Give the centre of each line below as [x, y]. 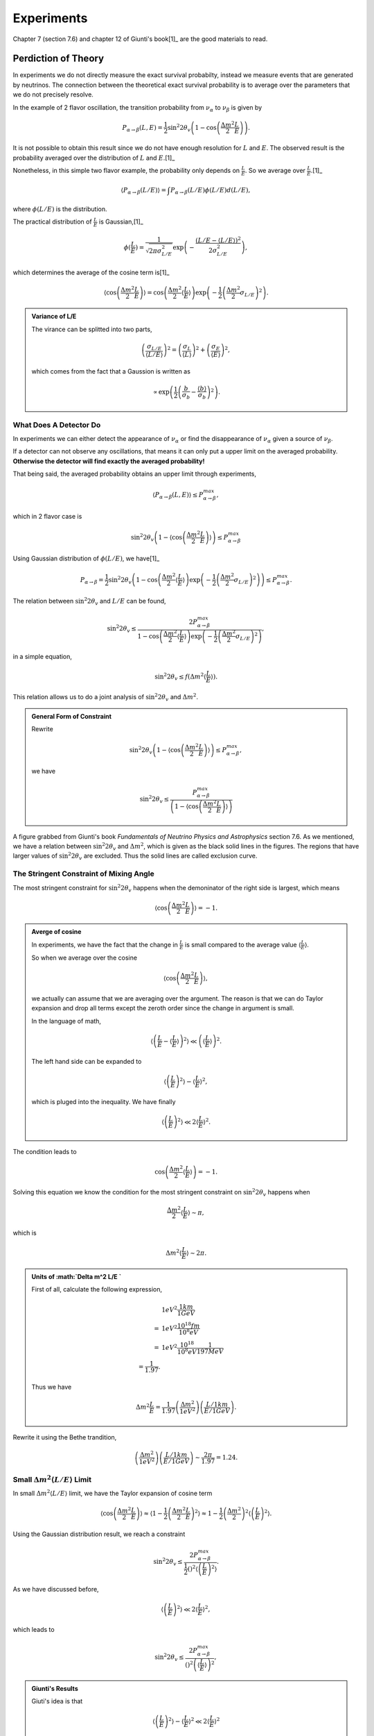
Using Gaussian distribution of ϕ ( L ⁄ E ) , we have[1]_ [86, 558]
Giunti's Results [55, 1688]
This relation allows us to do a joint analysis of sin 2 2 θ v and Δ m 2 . [106, 697]
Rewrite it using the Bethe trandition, [65, 1437]
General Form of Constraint [72, 716]
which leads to [34, 1630]
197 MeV [210, 1351]
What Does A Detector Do [57, 425]
